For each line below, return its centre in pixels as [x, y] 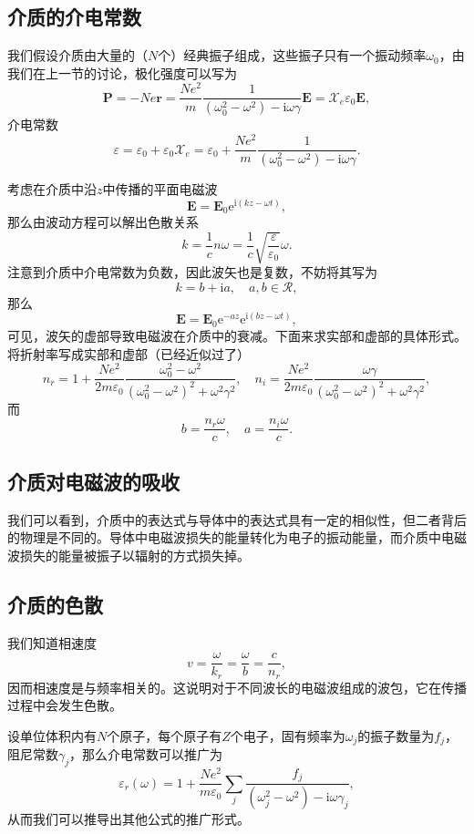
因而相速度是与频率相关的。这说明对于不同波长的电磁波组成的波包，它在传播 [237, 687]
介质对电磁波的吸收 [93, 481]
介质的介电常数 [74, 17]
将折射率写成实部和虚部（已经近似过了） [129, 353]
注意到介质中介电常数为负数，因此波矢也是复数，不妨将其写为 [192, 272]
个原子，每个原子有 [165, 735]
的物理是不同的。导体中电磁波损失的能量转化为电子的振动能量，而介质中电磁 [237, 537]
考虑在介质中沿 [52, 188]
